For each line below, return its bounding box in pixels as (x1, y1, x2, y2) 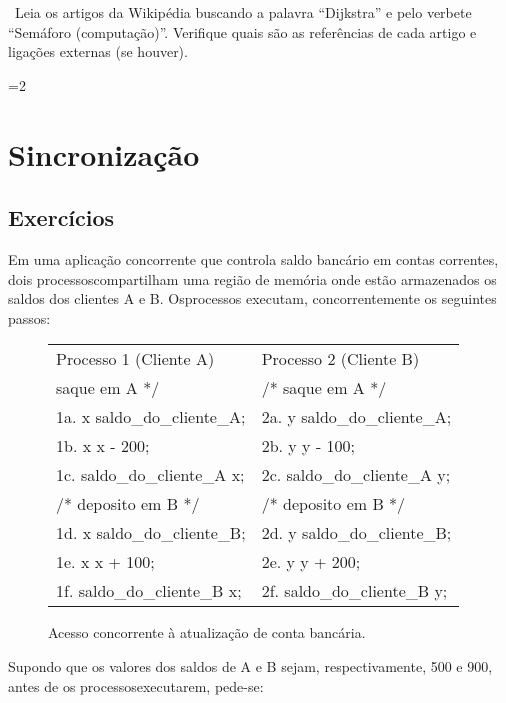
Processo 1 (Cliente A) (56, 347, 215, 371)
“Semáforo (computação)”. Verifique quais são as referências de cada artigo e (8, 21, 477, 42)
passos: (8, 307, 51, 328)
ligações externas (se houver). (8, 41, 188, 62)
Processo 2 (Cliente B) (261, 347, 420, 371)
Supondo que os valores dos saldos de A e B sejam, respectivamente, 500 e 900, (8, 655, 493, 676)
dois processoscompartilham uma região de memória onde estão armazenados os (8, 268, 497, 289)
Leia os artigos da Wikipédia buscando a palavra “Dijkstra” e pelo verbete (14, 2, 472, 22)
